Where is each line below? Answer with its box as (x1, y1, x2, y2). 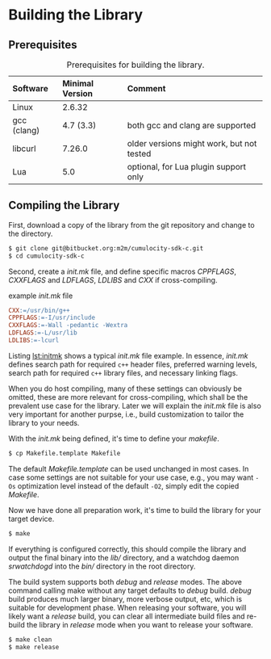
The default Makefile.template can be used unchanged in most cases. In (8, 464, 249, 473)
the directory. (8, 229, 53, 238)
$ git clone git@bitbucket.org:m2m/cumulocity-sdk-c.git (8, 244, 204, 252)
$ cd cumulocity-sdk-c (8, 252, 85, 260)
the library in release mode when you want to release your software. (27, 619, 254, 629)
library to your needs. (8, 418, 80, 427)
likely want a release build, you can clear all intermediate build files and (8, 611, 245, 621)
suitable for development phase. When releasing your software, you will (8, 602, 247, 612)
